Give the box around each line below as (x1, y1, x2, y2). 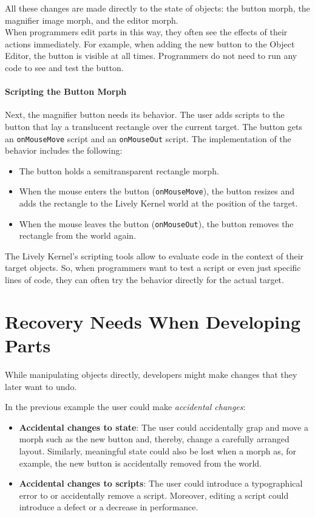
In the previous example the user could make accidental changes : (5, 400, 246, 413)
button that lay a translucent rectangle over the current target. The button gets (5, 120, 302, 132)
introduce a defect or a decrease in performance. (19, 501, 198, 513)
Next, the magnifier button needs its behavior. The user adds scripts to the (5, 108, 285, 121)
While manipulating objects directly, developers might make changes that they (5, 368, 297, 380)
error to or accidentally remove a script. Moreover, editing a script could (19, 488, 289, 501)
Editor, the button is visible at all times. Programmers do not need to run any (5, 49, 297, 62)
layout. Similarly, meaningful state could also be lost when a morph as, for (19, 444, 297, 457)
